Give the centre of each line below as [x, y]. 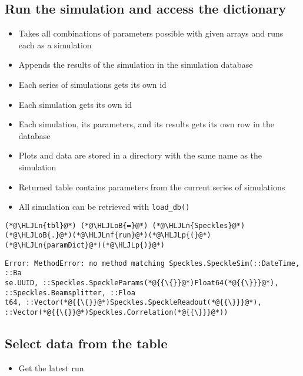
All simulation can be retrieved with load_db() [104, 207]
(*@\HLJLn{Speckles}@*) [199, 225]
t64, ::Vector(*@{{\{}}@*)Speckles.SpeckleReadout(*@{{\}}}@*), [133, 303]
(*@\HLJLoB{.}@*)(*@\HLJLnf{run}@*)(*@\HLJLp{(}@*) [108, 235]
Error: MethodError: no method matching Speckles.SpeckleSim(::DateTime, [152, 263]
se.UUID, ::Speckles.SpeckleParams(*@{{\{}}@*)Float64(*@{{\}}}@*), [142, 283]
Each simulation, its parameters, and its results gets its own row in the [146, 124]
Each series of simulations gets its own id [92, 84]
